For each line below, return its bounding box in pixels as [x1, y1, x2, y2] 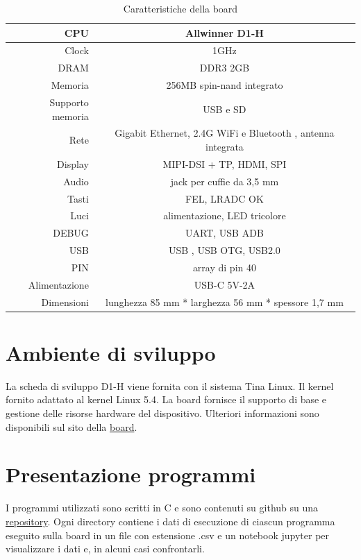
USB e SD [203, 101, 246, 116]
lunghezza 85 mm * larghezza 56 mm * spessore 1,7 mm [106, 294, 344, 309]
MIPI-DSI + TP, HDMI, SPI [162, 156, 287, 171]
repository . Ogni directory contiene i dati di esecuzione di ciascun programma [6, 514, 335, 528]
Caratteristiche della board [123, 1, 238, 15]
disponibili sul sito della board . [6, 419, 137, 434]
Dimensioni [41, 294, 89, 309]
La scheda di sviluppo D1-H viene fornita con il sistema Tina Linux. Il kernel [6, 378, 334, 393]
